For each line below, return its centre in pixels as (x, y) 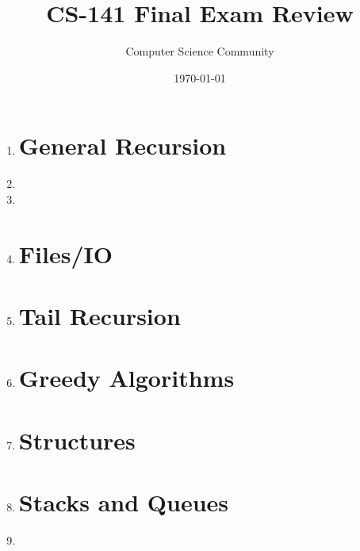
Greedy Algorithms (126, 378)
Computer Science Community (200, 51)
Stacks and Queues (124, 502)
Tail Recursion (100, 316)
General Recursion (123, 145)
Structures (77, 440)
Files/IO (65, 253)
